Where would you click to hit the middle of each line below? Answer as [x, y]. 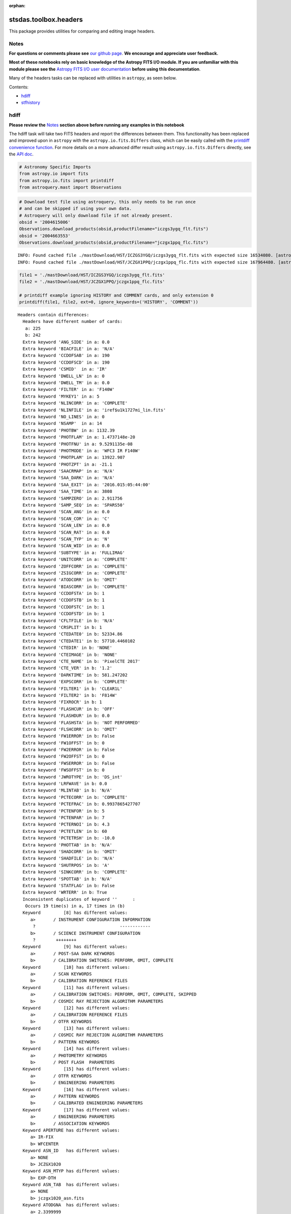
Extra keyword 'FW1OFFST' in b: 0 [64, 743]
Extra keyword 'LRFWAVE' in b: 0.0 [65, 784]
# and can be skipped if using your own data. [75, 209]
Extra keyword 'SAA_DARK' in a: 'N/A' [69, 478]
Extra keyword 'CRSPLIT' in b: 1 [62, 627]
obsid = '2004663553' [45, 236]
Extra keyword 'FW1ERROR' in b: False [69, 736]
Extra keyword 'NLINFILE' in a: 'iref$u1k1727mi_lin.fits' [94, 410]
